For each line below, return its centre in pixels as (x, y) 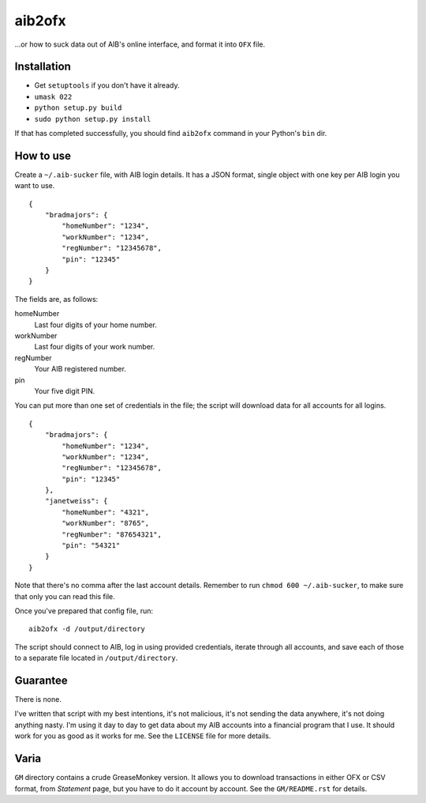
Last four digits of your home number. (96, 325)
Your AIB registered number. (80, 369)
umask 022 (53, 96)
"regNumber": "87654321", (112, 534)
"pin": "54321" (91, 546)
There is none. (38, 699)
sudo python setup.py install (93, 119)
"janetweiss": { (76, 501)
